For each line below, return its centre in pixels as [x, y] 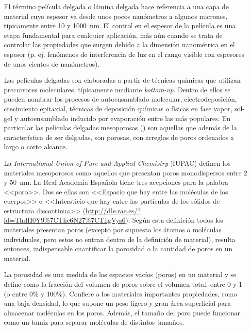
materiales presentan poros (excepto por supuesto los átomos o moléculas [113, 230]
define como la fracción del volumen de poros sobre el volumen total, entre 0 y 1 [123, 284]
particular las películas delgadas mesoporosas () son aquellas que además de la [120, 128]
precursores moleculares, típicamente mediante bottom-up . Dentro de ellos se [117, 89]
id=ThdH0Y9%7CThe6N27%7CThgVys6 [65, 220]
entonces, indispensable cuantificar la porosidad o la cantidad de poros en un [118, 249]
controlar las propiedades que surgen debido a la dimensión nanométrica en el [119, 44]
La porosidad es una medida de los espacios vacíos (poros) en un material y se [120, 274]
